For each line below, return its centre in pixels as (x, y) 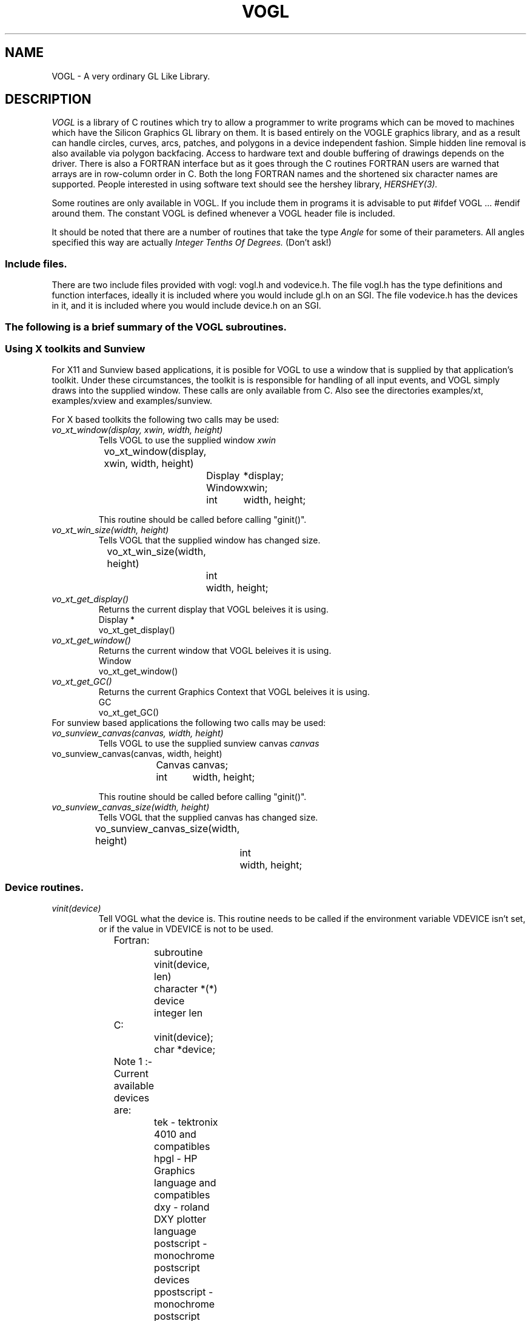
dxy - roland (182, 1207)
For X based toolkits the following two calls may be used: (165, 420)
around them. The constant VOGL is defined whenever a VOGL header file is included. (223, 213)
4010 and (175, 1134)
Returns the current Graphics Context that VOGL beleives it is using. (234, 692)
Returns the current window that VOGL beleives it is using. (215, 651)
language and (185, 1183)
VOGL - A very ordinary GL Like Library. (131, 76)
